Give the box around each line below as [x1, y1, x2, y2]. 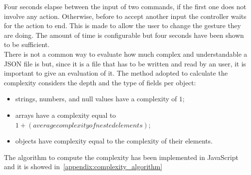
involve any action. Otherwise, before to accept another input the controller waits [4, 11, 247, 21]
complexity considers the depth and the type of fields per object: [4, 77, 196, 87]
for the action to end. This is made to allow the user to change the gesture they [4, 20, 241, 31]
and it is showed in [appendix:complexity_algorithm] [4, 161, 163, 172]
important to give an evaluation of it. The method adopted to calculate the [4, 68, 228, 78]
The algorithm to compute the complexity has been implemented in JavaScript [4, 152, 238, 162]
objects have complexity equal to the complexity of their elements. [15, 136, 213, 146]
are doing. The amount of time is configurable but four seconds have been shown [4, 30, 244, 40]
